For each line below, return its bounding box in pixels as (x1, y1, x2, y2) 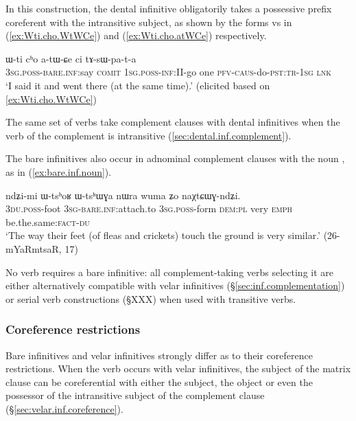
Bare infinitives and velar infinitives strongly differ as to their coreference (5, 348, 313, 362)
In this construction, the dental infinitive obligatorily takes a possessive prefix (5, 1, 332, 15)
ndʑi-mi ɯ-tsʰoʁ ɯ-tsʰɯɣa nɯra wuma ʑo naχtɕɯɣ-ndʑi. (5, 187, 241, 202)
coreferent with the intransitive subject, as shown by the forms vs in (5, 14, 292, 29)
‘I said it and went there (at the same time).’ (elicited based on (5, 78, 270, 92)
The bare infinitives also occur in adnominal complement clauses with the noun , (5, 151, 345, 166)
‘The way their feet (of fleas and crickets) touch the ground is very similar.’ (5, 228, 320, 242)
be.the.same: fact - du (5, 214, 90, 229)
